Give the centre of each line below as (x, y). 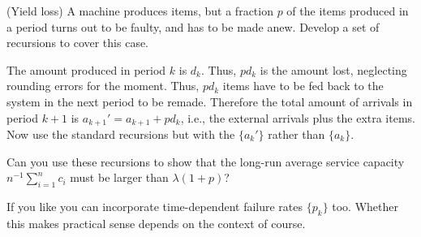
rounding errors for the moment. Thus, (103, 86)
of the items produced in (348, 11)
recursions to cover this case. (77, 43)
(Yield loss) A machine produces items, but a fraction (140, 11)
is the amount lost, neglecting (333, 69)
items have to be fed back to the (303, 86)
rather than (296, 134)
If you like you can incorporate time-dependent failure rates (155, 206)
